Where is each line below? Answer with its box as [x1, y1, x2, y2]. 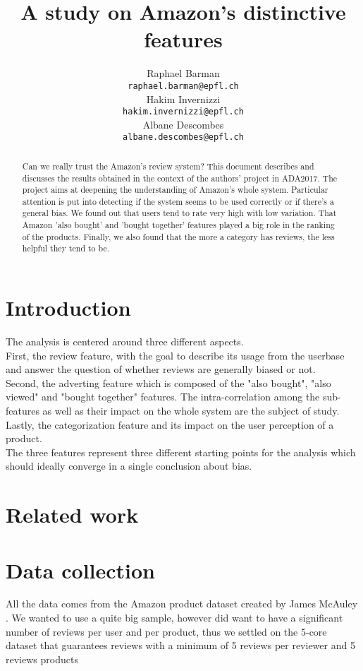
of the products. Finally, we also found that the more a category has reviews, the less [22, 230, 335, 242]
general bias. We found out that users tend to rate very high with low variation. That [22, 207, 337, 219]
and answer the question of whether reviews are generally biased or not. [6, 362, 316, 376]
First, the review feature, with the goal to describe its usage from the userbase [6, 348, 345, 362]
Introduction [6, 293, 131, 322]
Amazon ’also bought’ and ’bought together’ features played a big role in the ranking [22, 219, 335, 231]
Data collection [6, 555, 156, 584]
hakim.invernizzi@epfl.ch [123, 107, 244, 117]
